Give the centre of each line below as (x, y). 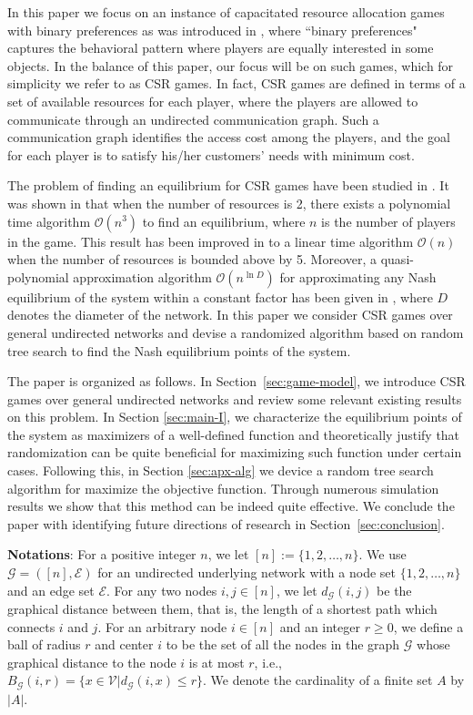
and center (124, 644)
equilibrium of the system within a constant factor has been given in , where (220, 296)
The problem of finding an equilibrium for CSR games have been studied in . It (228, 185)
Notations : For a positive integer (102, 554)
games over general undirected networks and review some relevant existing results (235, 398)
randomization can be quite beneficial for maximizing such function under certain (235, 452)
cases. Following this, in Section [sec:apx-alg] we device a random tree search (221, 470)
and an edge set (51, 590)
